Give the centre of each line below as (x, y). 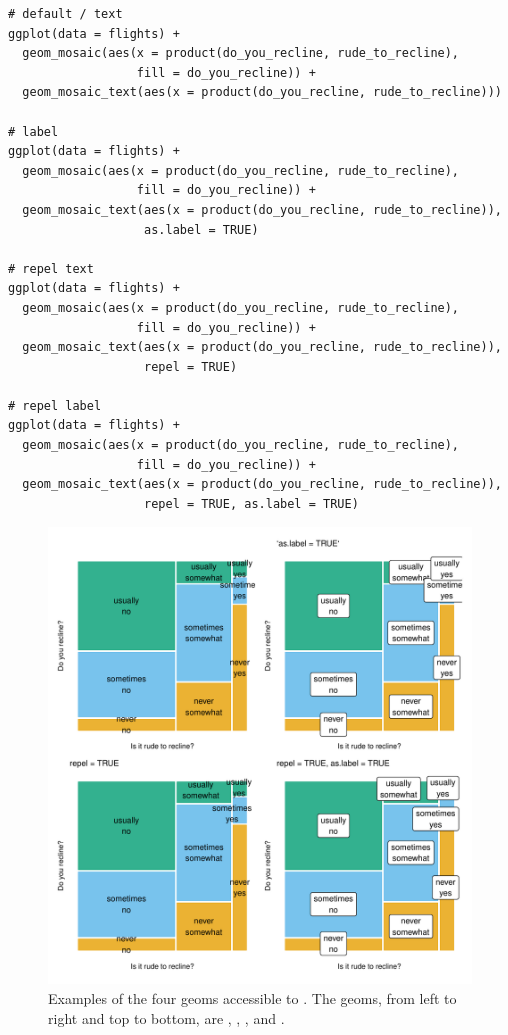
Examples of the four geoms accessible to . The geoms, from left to (252, 998)
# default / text (65, 14)
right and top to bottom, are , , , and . (166, 1017)
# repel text (51, 268)
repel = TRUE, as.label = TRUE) (251, 503)
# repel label (55, 405)
